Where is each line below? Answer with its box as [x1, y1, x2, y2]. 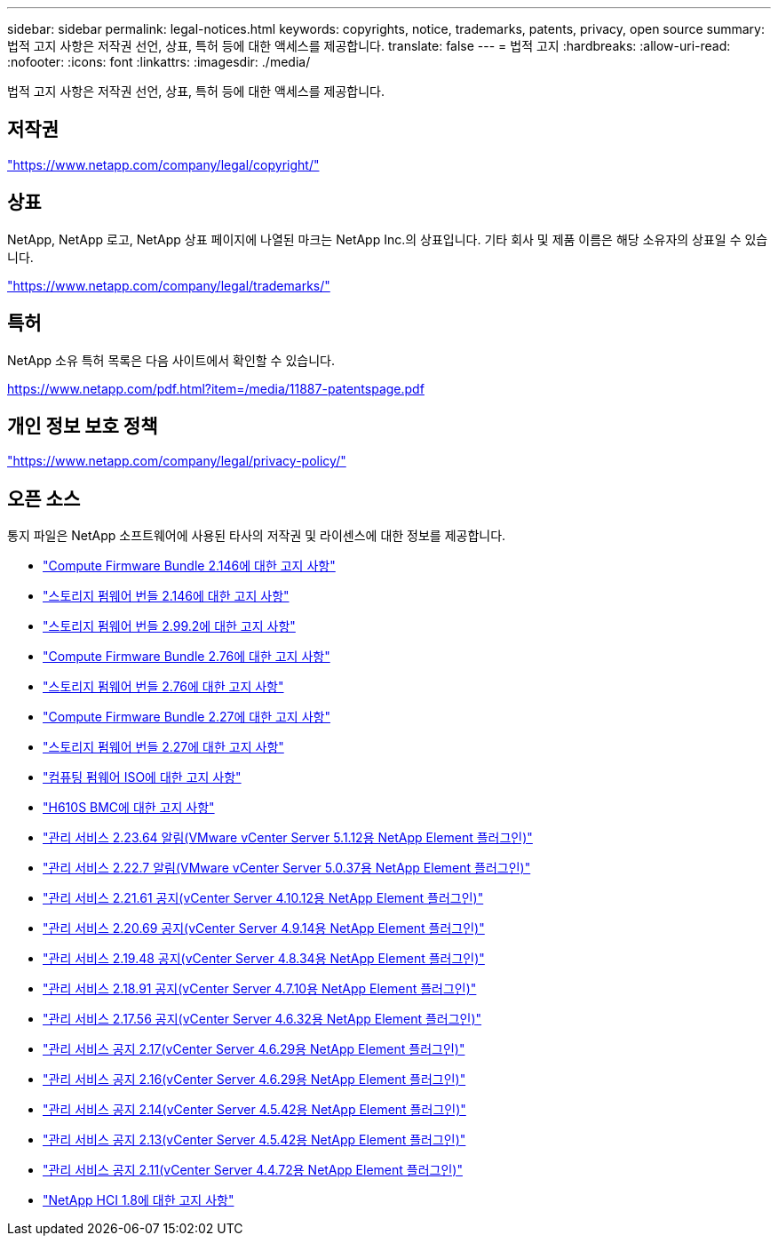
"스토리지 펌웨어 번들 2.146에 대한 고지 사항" [43, 588, 290, 604]
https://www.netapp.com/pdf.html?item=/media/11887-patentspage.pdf [7, 380, 425, 396]
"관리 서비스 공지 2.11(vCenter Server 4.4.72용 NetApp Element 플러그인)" [43, 1162, 463, 1178]
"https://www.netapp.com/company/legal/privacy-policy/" [7, 453, 346, 469]
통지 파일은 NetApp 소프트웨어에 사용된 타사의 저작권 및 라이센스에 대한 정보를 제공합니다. [7, 528, 506, 544]
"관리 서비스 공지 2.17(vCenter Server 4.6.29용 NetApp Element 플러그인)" [43, 1041, 465, 1057]
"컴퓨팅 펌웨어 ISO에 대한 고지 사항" [43, 769, 242, 785]
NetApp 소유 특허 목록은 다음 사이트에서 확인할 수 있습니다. [7, 352, 335, 368]
